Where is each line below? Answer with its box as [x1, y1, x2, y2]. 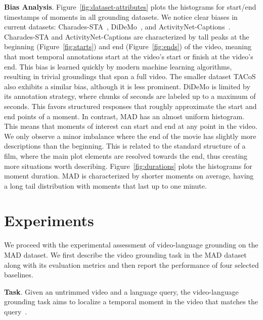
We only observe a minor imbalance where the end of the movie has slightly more [4, 130, 256, 141]
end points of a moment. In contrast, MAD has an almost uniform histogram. [4, 111, 245, 121]
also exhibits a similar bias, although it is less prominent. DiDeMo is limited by [4, 81, 250, 91]
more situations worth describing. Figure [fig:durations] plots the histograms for [4, 160, 252, 171]
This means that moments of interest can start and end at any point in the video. [4, 121, 257, 131]
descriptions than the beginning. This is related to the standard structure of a [4, 140, 246, 151]
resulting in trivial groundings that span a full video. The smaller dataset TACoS [4, 71, 256, 82]
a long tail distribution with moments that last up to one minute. [4, 180, 207, 191]
